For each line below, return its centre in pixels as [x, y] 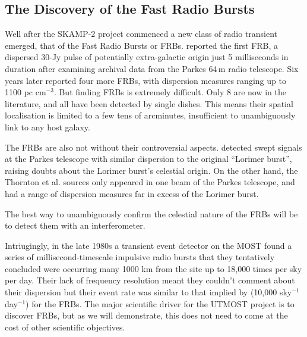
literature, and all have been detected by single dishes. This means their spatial [149, 103]
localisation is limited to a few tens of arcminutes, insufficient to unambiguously [150, 115]
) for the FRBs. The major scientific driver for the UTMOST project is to [160, 303]
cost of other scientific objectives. [65, 327]
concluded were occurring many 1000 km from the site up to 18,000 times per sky [153, 268]
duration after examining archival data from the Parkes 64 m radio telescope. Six [152, 68]
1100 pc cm [26, 92]
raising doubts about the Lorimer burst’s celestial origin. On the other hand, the [151, 170]
